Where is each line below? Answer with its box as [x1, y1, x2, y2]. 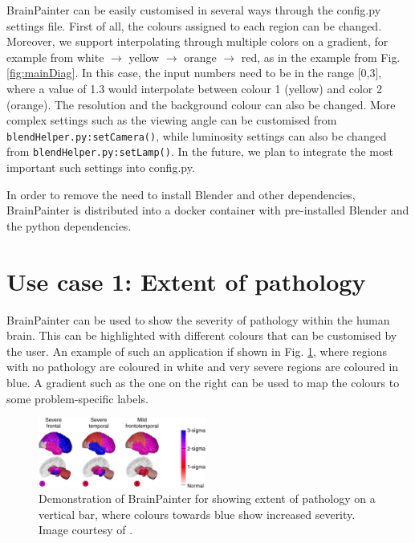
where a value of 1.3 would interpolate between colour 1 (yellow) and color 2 [6, 80, 382, 96]
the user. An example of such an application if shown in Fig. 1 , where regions [6, 342, 387, 359]
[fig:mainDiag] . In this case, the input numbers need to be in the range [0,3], [6, 64, 382, 81]
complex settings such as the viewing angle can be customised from [6, 112, 337, 129]
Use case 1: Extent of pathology [6, 264, 366, 297]
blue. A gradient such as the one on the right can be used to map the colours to [6, 374, 400, 390]
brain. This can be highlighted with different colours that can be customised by [6, 327, 397, 344]
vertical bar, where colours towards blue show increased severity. [39, 505, 356, 522]
